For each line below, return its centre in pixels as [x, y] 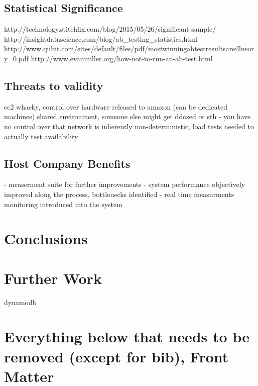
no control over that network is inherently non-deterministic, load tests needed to [129, 126]
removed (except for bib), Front [116, 356]
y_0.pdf [17, 58]
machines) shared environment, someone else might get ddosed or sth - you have [127, 116]
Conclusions [46, 238]
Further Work [53, 278]
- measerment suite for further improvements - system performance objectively [125, 184]
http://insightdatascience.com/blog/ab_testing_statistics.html [101, 38]
